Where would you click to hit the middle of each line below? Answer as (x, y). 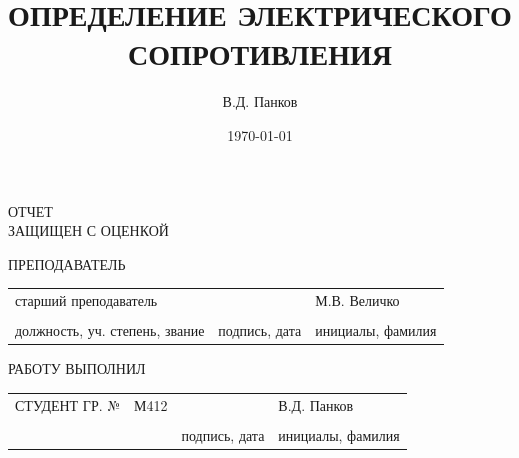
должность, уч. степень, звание (110, 330)
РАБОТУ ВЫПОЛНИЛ (77, 368)
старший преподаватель (86, 300)
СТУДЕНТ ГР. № (68, 404)
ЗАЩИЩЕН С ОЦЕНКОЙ (88, 230)
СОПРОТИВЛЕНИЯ (260, 53)
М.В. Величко (357, 300)
